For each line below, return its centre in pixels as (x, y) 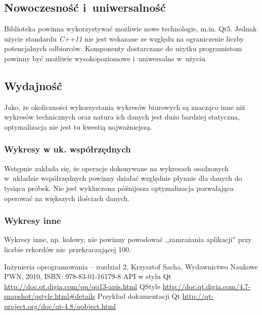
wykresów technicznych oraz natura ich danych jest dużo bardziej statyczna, (122, 117)
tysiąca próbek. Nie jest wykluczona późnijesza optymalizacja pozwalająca (119, 188)
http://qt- (198, 296)
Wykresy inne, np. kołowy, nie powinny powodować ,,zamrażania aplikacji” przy (128, 239)
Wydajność (33, 85)
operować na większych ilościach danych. (67, 198)
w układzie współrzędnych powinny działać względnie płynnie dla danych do (123, 178)
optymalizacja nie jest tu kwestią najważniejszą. (78, 126)
